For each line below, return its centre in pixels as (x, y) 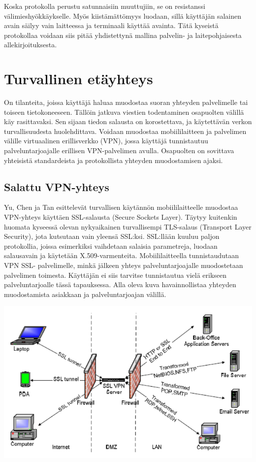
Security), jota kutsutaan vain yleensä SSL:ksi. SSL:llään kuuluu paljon (112, 236)
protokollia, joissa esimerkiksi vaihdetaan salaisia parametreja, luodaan (111, 246)
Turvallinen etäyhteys (79, 79)
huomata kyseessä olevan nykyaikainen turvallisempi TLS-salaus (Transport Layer (128, 226)
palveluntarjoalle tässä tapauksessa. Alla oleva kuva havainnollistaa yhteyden (120, 284)
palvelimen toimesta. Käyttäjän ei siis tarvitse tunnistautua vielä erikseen (115, 275)
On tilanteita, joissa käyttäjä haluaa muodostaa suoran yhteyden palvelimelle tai (126, 102)
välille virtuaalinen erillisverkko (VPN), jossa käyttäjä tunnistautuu (106, 141)
